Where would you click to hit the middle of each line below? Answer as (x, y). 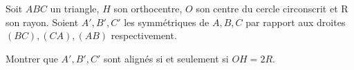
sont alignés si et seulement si (166, 58)
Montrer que (32, 58)
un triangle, (75, 8)
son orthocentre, (148, 8)
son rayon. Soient (42, 22)
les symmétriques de (167, 22)
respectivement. (144, 35)
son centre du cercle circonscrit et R (272, 8)
